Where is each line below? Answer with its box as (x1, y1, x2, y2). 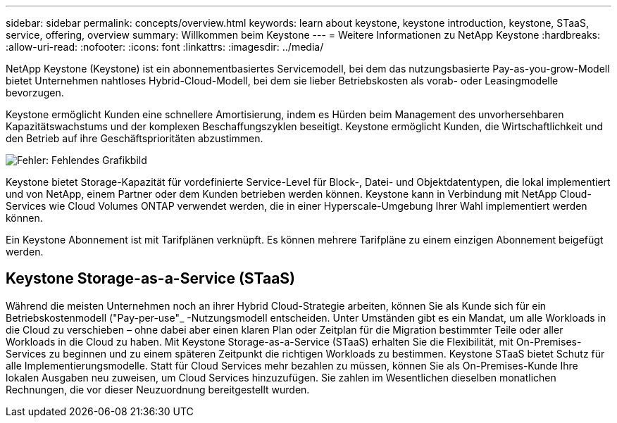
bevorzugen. (6, 87, 64, 99)
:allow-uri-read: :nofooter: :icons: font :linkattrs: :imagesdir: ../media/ (6, 41, 324, 53)
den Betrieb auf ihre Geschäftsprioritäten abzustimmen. (6, 132, 263, 144)
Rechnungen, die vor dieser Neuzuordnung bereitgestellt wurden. (6, 383, 310, 396)
